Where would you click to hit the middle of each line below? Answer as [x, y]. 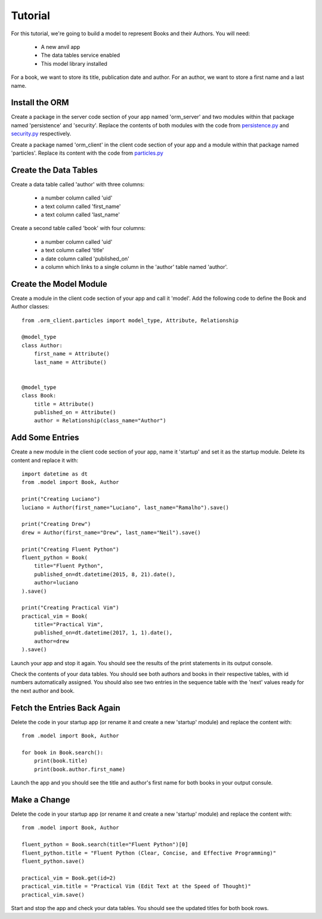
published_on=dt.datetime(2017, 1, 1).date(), [103, 633]
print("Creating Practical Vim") [70, 608]
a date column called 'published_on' [85, 258]
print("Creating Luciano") [61, 499]
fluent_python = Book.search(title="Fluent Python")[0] [105, 845]
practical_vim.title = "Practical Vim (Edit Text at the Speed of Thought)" [137, 886]
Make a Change [41, 800]
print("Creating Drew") [56, 524]
